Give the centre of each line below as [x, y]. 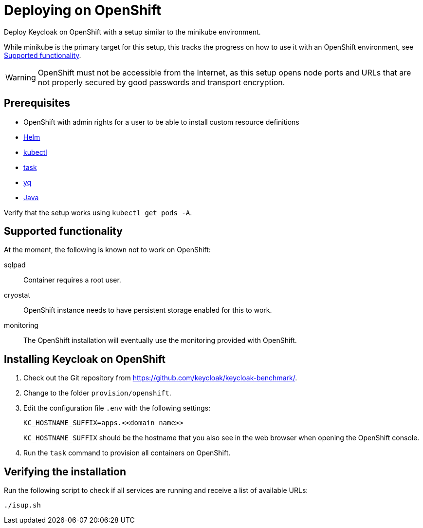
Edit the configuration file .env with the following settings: [117, 408]
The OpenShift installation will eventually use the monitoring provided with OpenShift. [160, 340]
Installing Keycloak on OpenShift [85, 359]
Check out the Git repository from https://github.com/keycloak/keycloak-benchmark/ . [160, 378]
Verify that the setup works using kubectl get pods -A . [98, 212]
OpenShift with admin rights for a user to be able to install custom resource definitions [161, 122]
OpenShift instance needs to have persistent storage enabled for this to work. [148, 310]
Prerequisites [37, 103]
